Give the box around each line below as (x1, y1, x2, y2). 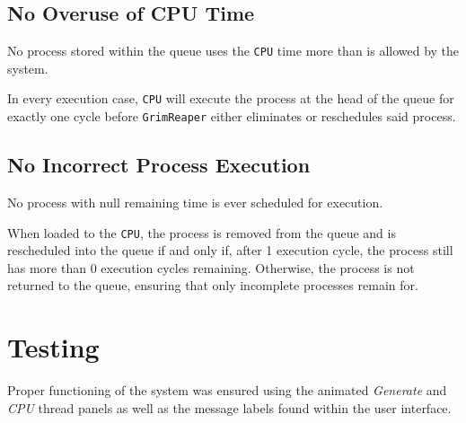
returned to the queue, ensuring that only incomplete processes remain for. (7, 276, 418, 295)
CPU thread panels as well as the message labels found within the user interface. (7, 398, 452, 417)
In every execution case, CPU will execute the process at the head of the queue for (7, 89, 454, 108)
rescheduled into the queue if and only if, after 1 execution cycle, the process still (7, 241, 453, 260)
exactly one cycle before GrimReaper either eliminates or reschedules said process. (7, 107, 456, 126)
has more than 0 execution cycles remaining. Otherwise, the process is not (7, 258, 415, 277)
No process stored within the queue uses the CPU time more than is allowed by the (7, 41, 460, 60)
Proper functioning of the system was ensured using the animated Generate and (7, 381, 447, 400)
